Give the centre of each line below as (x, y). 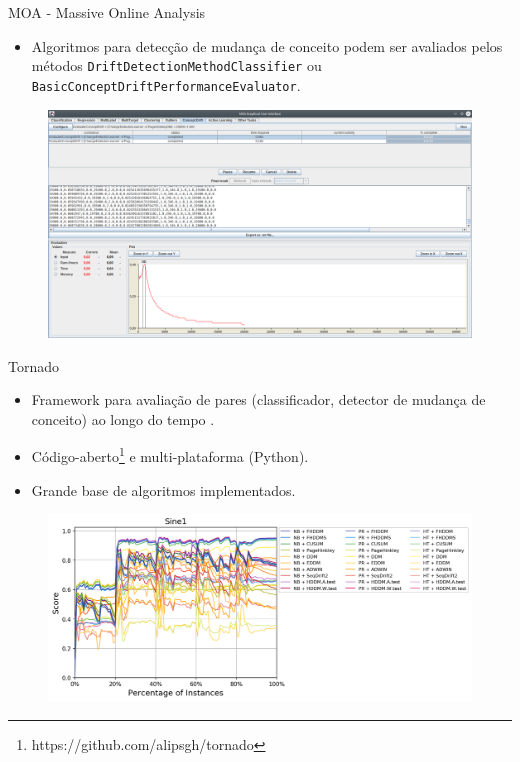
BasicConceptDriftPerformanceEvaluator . (166, 84)
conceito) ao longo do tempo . (123, 418)
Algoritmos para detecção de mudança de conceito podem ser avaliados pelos (267, 45)
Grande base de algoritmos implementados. (163, 489)
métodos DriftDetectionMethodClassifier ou (176, 65)
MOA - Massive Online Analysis (107, 12)
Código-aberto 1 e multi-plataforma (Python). (170, 455)
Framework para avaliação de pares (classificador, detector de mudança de (258, 399)
